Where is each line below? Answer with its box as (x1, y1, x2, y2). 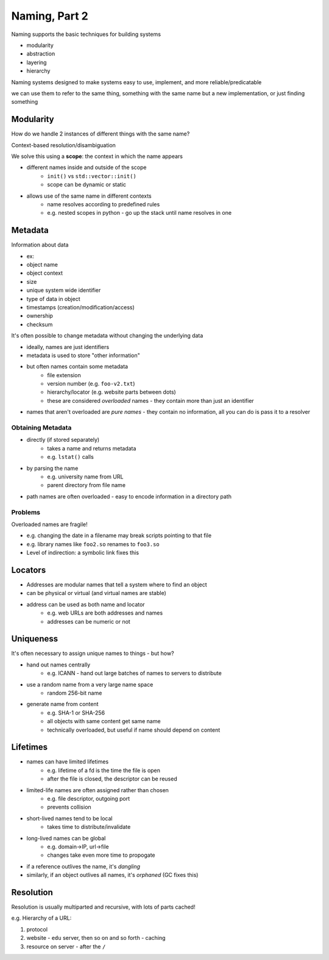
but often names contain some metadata (26, 363, 128, 370)
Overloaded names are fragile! (11, 521, 88, 528)
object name (26, 261, 58, 268)
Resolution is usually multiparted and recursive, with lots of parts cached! (11, 903, 196, 911)
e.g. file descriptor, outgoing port (47, 795, 130, 803)
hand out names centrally (26, 661, 91, 668)
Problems (11, 508, 41, 516)
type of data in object (26, 295, 80, 302)
